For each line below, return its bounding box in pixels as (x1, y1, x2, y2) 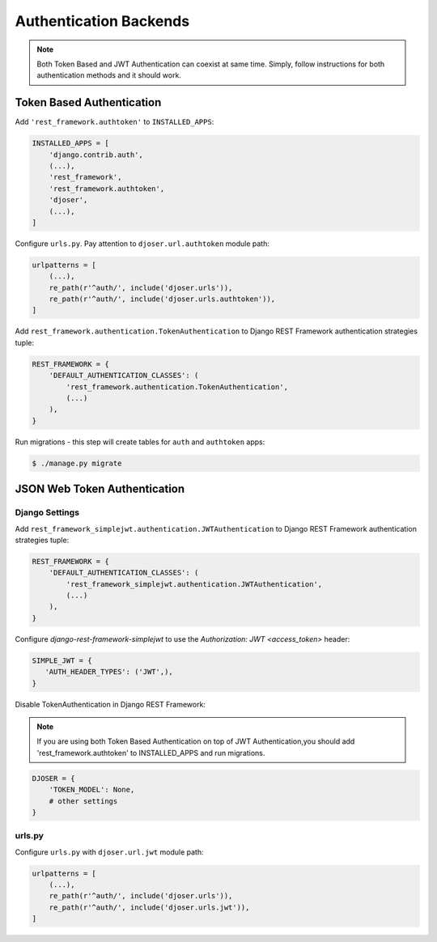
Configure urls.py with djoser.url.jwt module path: (15, 847, 204, 857)
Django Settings (15, 507, 80, 518)
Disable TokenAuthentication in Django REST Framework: (15, 699, 206, 709)
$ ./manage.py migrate (32, 458, 122, 468)
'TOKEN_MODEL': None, (49, 785, 135, 795)
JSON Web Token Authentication (15, 482, 185, 496)
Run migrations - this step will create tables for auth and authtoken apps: (15, 437, 265, 447)
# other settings (49, 796, 118, 805)
